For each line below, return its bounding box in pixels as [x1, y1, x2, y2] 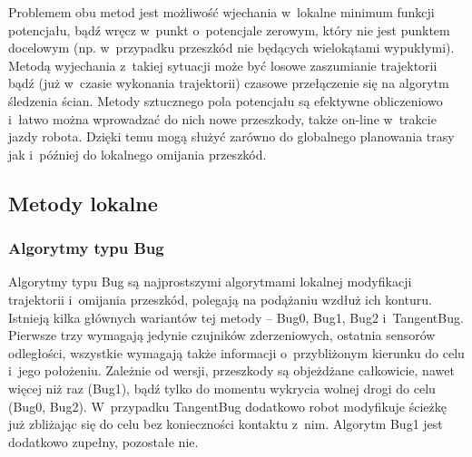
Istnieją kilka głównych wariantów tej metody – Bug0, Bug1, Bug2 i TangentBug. [8, 307, 464, 326]
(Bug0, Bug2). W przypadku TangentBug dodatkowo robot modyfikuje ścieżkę [8, 396, 447, 415]
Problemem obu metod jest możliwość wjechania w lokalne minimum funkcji [8, 3, 435, 21]
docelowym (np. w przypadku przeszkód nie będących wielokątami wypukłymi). [8, 38, 455, 57]
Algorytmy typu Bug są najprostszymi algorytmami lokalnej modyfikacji [8, 272, 412, 291]
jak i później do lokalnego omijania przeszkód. [8, 144, 267, 163]
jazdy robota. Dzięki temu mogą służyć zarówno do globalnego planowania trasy [8, 127, 455, 146]
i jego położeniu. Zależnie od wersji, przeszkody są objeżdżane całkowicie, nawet [8, 361, 455, 380]
